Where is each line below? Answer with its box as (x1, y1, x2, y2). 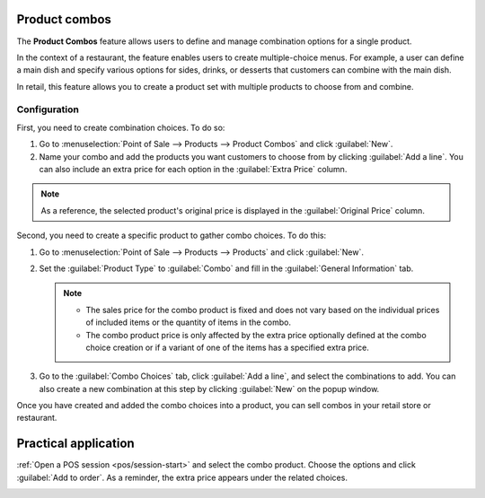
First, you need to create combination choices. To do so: (16, 122, 225, 133)
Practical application (16, 436, 135, 451)
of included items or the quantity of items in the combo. (85, 317, 292, 328)
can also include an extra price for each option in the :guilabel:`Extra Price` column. (39, 164, 348, 174)
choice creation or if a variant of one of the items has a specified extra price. (85, 342, 370, 353)
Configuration (16, 103, 80, 116)
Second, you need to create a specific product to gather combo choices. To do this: (16, 230, 327, 241)
